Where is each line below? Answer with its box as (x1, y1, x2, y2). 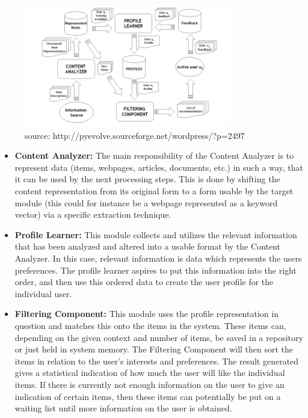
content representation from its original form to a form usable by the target (14, 185, 294, 197)
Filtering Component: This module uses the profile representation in (14, 307, 279, 320)
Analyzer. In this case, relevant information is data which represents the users (14, 252, 302, 265)
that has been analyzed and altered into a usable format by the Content (14, 240, 281, 253)
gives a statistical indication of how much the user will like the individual (14, 366, 285, 379)
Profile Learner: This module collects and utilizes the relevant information (14, 228, 297, 241)
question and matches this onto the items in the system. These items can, (14, 319, 286, 331)
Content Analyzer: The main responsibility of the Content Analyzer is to (14, 149, 294, 162)
